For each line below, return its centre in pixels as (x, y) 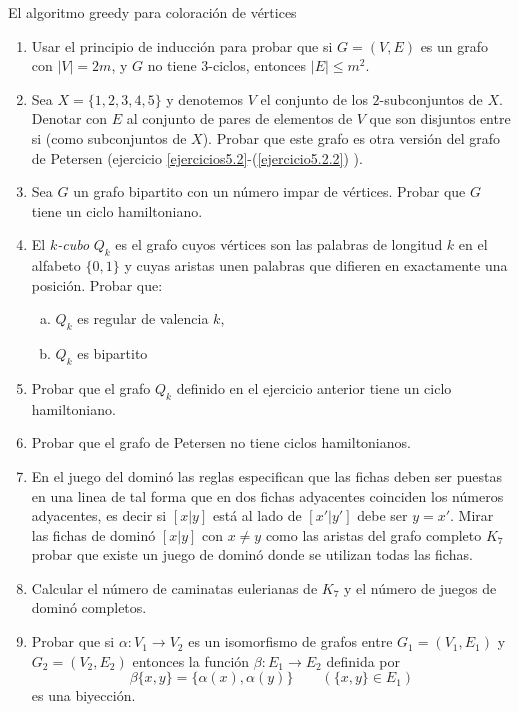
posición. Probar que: (97, 284)
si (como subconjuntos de (109, 137)
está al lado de (257, 515)
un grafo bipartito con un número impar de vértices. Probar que (269, 191)
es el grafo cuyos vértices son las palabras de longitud (279, 244)
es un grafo (454, 45)
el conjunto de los (314, 98)
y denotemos (204, 98)
